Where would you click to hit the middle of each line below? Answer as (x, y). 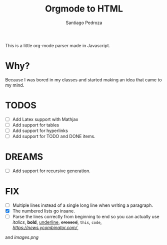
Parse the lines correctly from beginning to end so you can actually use (86, 217)
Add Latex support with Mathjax (45, 119)
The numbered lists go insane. (43, 211)
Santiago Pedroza (84, 23)
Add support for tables (36, 125)
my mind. (15, 85)
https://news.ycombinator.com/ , (45, 228)
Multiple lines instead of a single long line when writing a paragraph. (83, 205)
